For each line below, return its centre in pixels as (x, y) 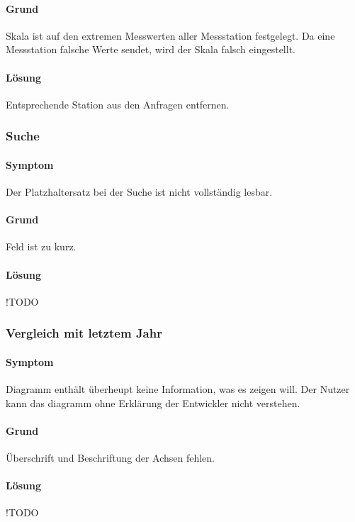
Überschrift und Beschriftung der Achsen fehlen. (110, 458)
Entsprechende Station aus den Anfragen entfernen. (118, 104)
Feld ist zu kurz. (41, 246)
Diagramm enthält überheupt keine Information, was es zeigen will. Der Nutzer (178, 389)
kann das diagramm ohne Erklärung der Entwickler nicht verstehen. (153, 402)
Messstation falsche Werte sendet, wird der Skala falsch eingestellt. (151, 49)
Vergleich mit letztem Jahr (84, 333)
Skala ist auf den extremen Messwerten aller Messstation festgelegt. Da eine (170, 35)
